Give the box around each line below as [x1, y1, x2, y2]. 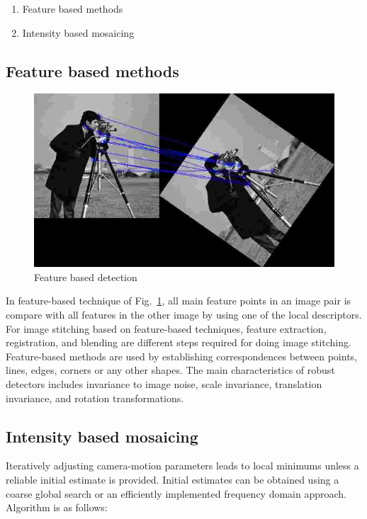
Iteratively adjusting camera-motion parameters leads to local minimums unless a [6, 458, 359, 473]
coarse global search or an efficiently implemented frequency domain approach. [6, 486, 346, 501]
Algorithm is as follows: [6, 500, 108, 515]
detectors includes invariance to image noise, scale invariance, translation [6, 376, 322, 391]
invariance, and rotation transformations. [6, 390, 184, 405]
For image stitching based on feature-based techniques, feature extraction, [6, 321, 327, 336]
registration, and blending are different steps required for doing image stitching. [6, 335, 351, 350]
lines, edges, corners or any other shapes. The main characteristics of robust [6, 363, 335, 377]
